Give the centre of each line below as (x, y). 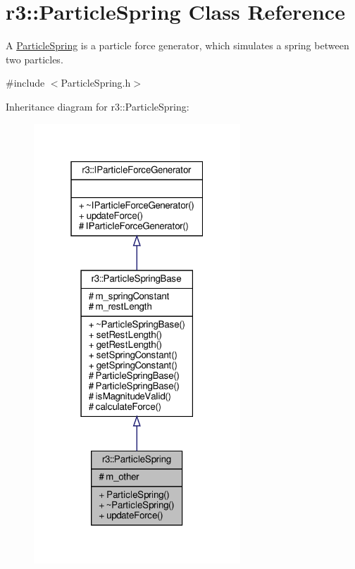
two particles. (35, 59)
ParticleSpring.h (96, 83)
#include (25, 83)
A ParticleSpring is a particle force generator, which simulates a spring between (177, 45)
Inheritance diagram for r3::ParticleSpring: (98, 106)
